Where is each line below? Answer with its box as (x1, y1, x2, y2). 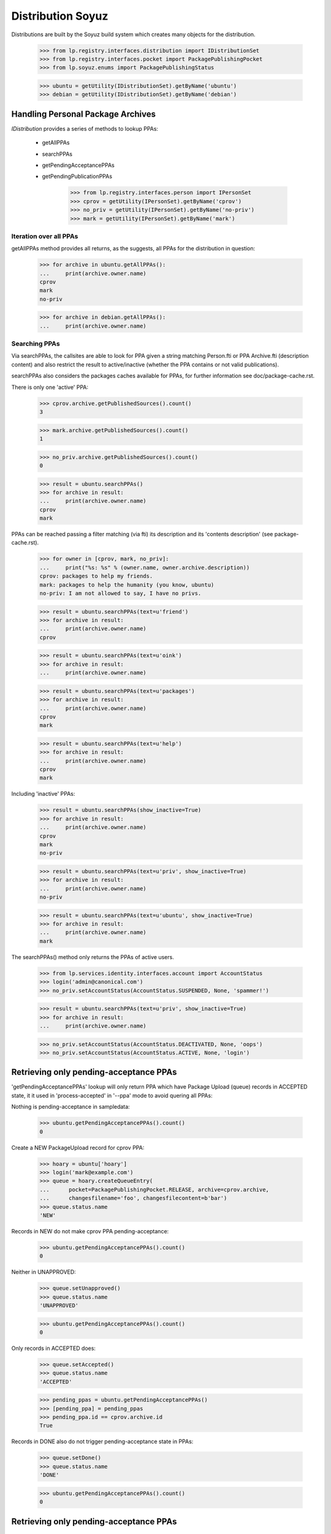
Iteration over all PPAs (11, 232, 78, 241)
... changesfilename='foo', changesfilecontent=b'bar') (39, 1195, 227, 1202)
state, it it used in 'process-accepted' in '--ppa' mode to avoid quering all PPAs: (11, 1092, 213, 1099)
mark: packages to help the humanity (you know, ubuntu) (39, 581, 215, 588)
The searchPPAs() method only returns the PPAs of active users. (11, 953, 174, 960)
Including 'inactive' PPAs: (11, 790, 75, 798)
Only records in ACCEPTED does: (11, 1344, 96, 1352)
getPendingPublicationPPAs (42, 172, 113, 180)
